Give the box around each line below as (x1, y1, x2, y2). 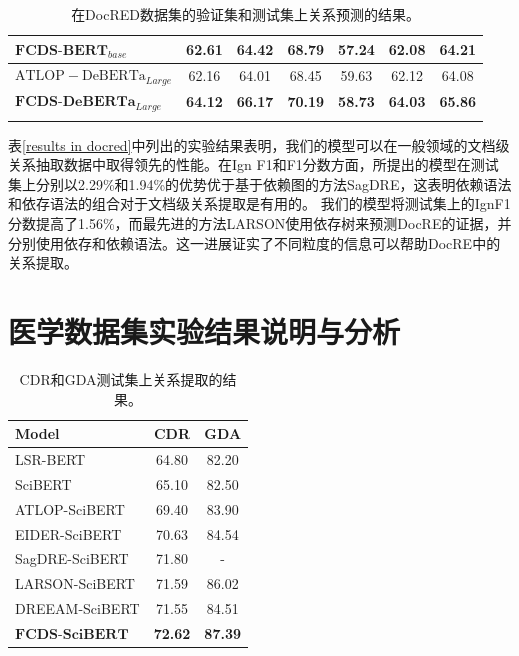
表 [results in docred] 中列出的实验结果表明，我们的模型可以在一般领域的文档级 (8, 134, 510, 155)
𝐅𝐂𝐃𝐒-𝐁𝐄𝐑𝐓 (15, 43, 109, 58)
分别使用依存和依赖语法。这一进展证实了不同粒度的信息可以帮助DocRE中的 (8, 232, 501, 253)
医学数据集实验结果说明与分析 (8, 311, 401, 352)
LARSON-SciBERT (15, 573, 135, 594)
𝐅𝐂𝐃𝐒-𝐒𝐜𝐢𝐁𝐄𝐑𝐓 (15, 627, 129, 642)
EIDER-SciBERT (15, 523, 122, 544)
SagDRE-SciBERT (15, 548, 129, 569)
